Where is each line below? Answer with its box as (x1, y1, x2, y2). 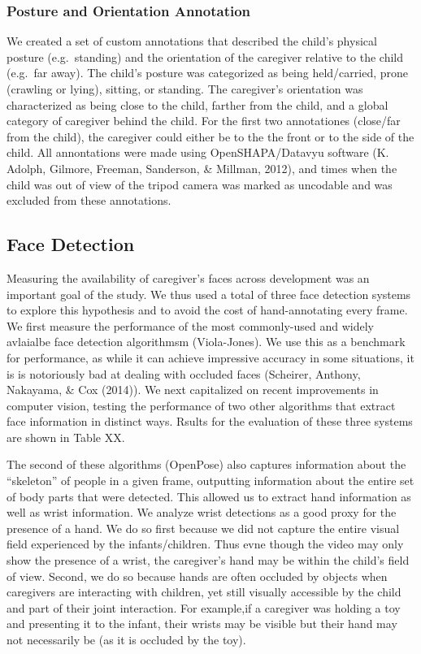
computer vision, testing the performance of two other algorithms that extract (7, 396, 396, 414)
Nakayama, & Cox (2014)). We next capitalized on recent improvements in (7, 381, 379, 398)
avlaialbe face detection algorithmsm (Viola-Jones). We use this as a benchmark (7, 333, 406, 350)
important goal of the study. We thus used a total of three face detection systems (7, 285, 411, 302)
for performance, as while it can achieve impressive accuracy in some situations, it (7, 349, 414, 366)
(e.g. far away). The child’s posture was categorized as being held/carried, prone (7, 64, 409, 81)
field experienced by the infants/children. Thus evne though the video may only (7, 535, 404, 552)
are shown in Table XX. (7, 428, 125, 445)
